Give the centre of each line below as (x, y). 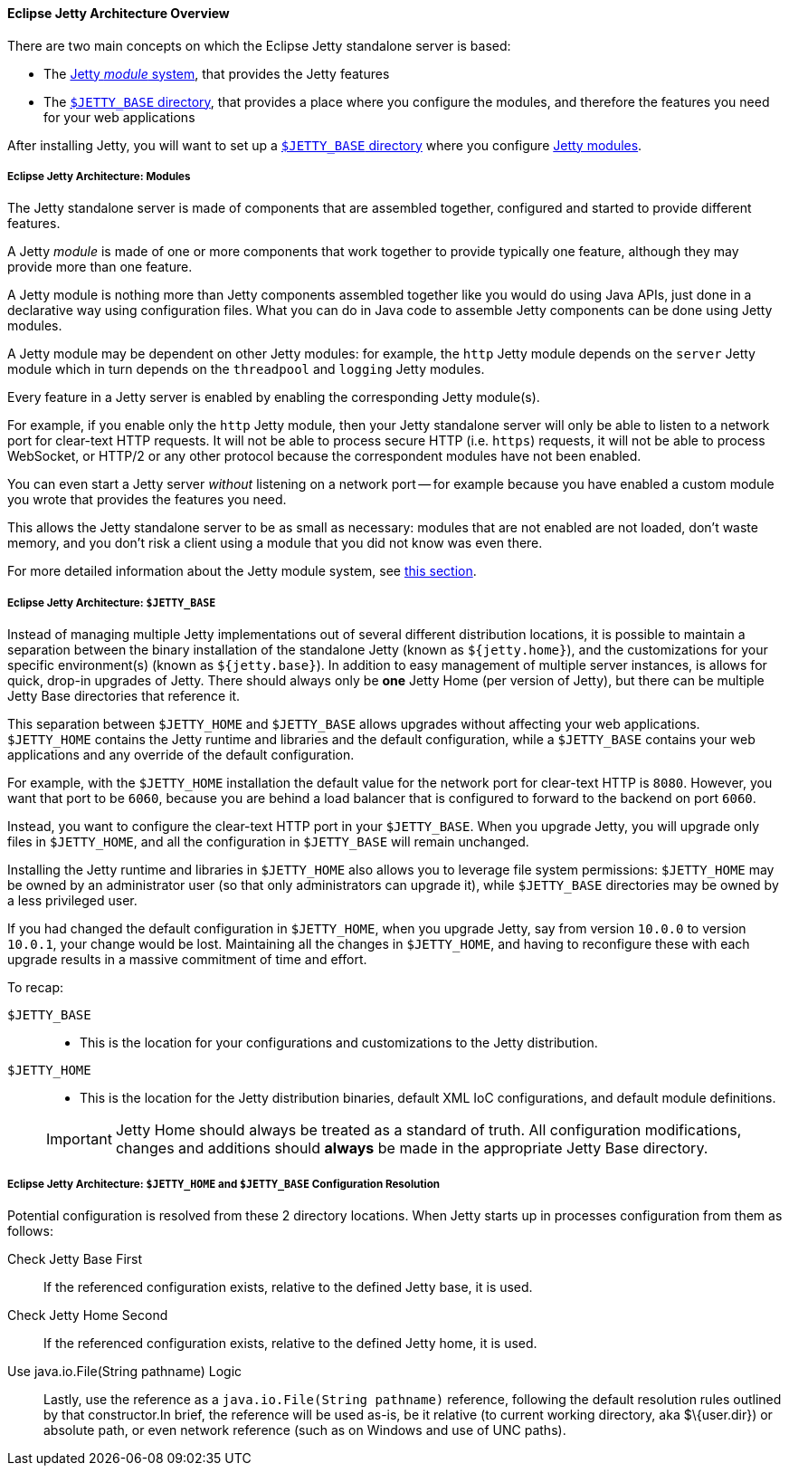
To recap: (36, 988)
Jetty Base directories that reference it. (124, 696)
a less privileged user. (72, 901)
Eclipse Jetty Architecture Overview (119, 13)
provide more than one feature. (100, 267)
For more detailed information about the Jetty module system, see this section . (242, 571)
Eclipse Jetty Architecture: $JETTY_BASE (112, 603)
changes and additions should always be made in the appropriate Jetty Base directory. (412, 1148)
